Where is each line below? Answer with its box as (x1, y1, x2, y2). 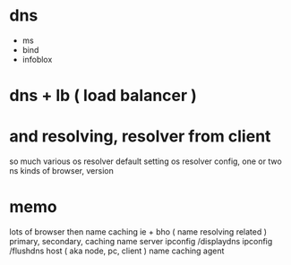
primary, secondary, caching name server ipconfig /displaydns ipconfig (9, 236, 273, 246)
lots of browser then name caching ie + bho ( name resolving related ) (9, 227, 267, 237)
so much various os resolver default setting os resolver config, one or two (9, 156, 282, 167)
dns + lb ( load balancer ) (9, 86, 197, 106)
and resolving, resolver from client (9, 126, 271, 147)
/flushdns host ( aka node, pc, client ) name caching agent (9, 245, 225, 256)
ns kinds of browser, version (9, 166, 114, 176)
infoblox (21, 54, 53, 64)
